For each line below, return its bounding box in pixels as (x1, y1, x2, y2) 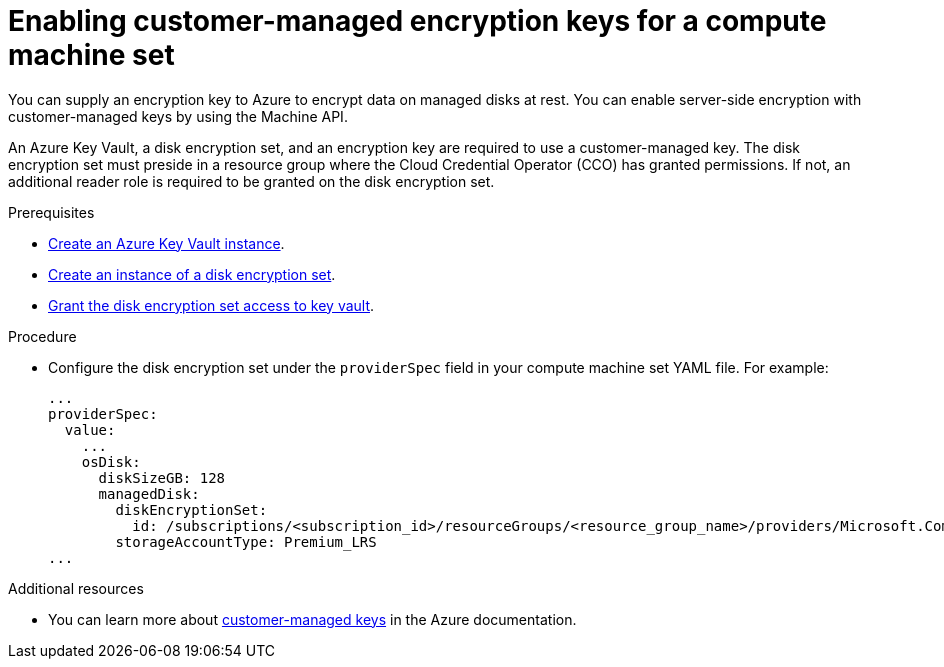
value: (64, 421, 116, 438)
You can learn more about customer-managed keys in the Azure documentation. (48, 610, 577, 628)
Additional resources (8, 579, 144, 597)
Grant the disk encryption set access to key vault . (48, 296, 375, 314)
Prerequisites (8, 203, 95, 221)
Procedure (8, 327, 77, 345)
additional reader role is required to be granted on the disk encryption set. (8, 172, 495, 190)
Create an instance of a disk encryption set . (48, 265, 336, 283)
